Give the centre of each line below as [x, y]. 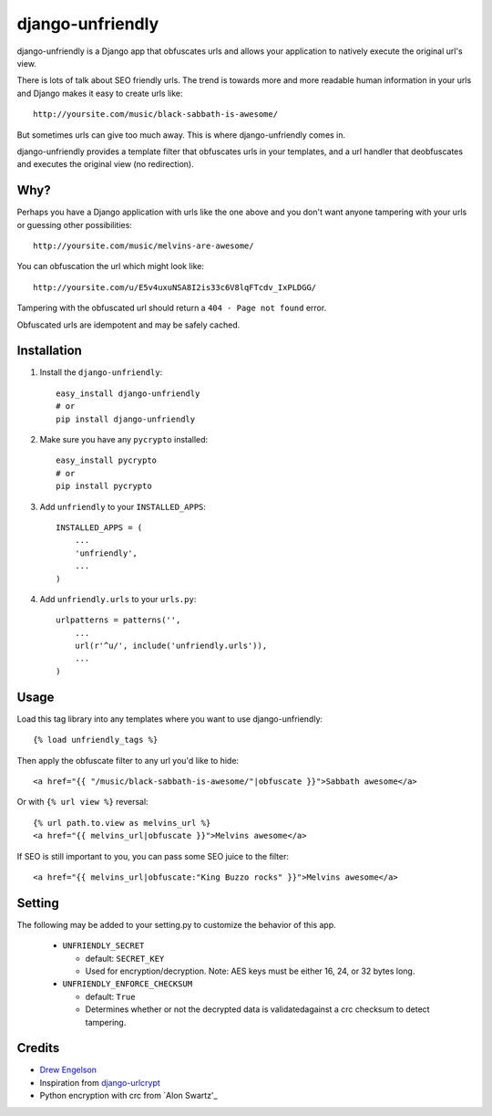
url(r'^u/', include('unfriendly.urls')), [171, 646]
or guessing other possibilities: [74, 224]
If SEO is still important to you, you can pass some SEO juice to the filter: [153, 856]
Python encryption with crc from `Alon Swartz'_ [128, 1096]
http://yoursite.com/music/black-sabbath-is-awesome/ [155, 115]
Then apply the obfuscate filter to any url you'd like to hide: [128, 760]
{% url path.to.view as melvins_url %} [122, 823]
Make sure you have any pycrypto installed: [124, 439]
